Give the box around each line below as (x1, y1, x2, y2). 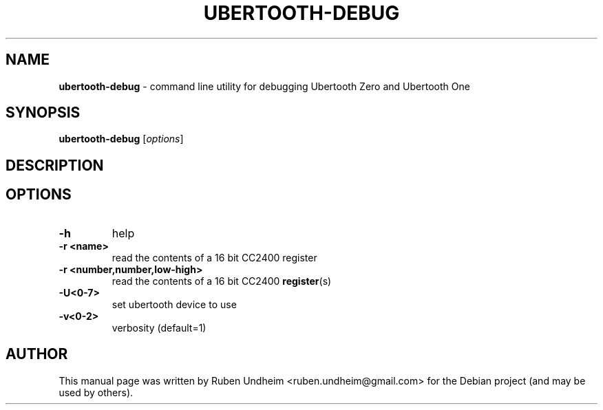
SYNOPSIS (6, 104, 81, 122)
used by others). (59, 386, 134, 398)
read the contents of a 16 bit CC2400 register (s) (112, 274, 332, 287)
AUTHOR (6, 345, 68, 363)
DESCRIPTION (6, 156, 104, 174)
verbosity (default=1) (112, 321, 207, 334)
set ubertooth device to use (112, 298, 237, 310)
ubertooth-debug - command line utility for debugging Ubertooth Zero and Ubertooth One (59, 80, 470, 92)
